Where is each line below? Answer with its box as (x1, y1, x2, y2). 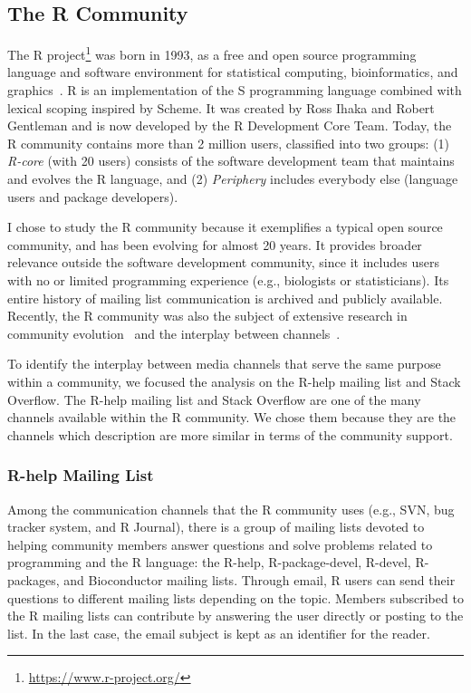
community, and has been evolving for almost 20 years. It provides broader (7, 235, 422, 254)
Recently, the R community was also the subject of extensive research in (7, 306, 408, 325)
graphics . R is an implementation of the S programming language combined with (7, 81, 462, 100)
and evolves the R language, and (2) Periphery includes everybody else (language (7, 169, 458, 188)
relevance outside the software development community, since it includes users (7, 253, 439, 272)
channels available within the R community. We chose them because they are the (7, 408, 457, 427)
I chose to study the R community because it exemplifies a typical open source (7, 217, 443, 236)
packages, (7, 570, 60, 589)
